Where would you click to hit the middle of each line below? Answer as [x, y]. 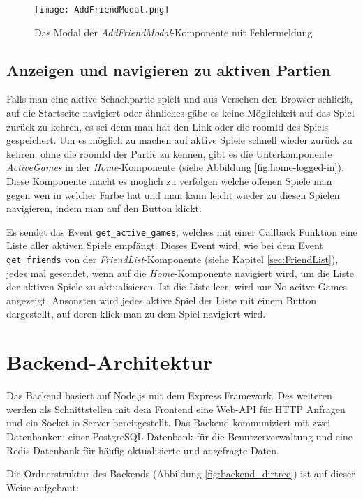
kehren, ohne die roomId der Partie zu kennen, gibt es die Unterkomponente [169, 153]
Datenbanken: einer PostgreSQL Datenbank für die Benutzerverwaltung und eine [179, 436]
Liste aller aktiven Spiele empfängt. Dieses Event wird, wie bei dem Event [165, 245]
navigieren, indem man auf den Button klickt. [104, 208]
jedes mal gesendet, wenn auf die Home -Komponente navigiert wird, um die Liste [180, 273]
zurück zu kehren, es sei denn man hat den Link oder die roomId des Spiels [168, 126]
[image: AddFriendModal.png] [102, 10]
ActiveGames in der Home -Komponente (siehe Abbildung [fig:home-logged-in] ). [175, 167]
